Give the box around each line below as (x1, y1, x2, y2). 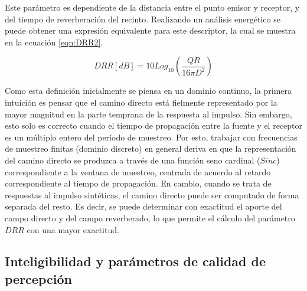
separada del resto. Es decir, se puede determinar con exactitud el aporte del (5, 200, 282, 212)
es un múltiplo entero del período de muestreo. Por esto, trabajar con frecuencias (5, 130, 298, 143)
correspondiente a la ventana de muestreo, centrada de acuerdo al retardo (5, 165, 271, 178)
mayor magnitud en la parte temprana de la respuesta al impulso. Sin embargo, (5, 107, 292, 120)
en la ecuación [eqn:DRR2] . (5, 35, 103, 48)
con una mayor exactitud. (27, 223, 119, 236)
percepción (5, 269, 72, 287)
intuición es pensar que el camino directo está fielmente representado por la (5, 96, 277, 108)
